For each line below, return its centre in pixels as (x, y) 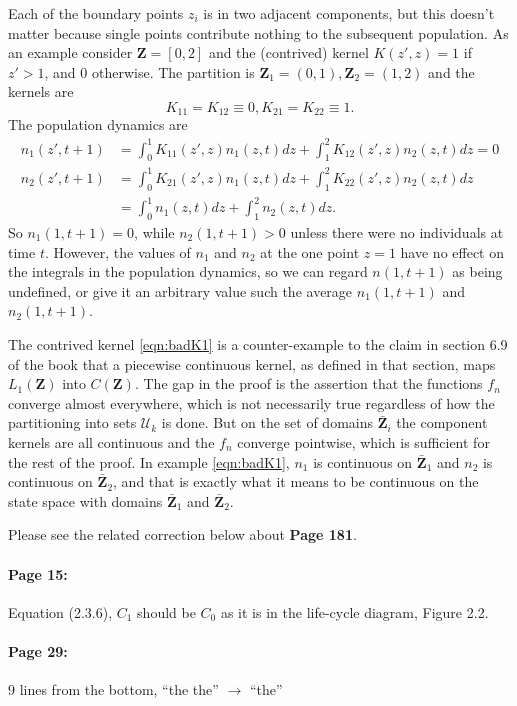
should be (166, 611)
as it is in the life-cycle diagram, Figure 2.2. (354, 611)
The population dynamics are (98, 124)
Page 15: (38, 573)
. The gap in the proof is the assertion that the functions (308, 383)
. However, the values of (117, 251)
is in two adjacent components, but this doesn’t (349, 13)
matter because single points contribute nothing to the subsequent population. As (258, 32)
